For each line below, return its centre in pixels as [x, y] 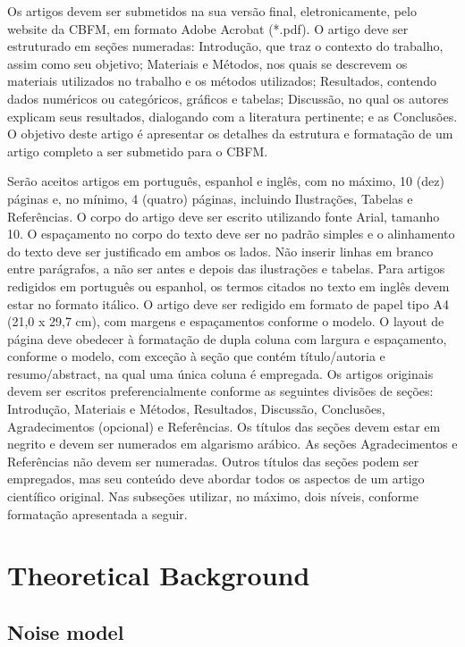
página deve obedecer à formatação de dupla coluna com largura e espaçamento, [227, 338]
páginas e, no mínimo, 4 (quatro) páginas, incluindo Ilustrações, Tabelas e [210, 198]
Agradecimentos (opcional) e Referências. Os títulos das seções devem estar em [224, 426]
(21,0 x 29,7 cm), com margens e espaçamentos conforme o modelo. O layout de [226, 321]
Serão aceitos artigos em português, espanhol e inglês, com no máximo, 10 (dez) [226, 181]
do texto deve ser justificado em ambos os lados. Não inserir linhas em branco [220, 251]
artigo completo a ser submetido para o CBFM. [138, 151]
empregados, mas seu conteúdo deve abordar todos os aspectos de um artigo [216, 479]
